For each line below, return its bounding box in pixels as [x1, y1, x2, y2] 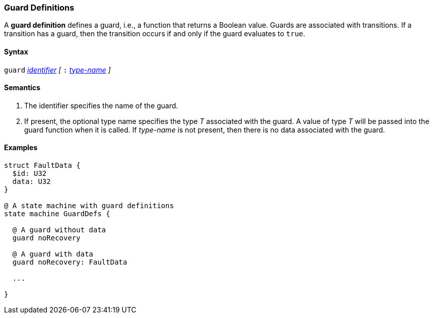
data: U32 [12, 177, 51, 186]
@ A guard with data [12, 250, 94, 259]
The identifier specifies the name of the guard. [24, 101, 178, 110]
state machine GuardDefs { [4, 210, 110, 218]
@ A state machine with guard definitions [4, 202, 174, 210]
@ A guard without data [12, 226, 106, 234]
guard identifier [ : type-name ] [4, 65, 111, 74]
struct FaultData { [4, 161, 81, 170]
